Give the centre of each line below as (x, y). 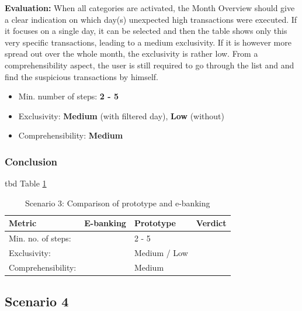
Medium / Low (161, 253)
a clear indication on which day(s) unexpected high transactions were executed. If (151, 19)
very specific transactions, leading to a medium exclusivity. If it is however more (148, 42)
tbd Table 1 (26, 183)
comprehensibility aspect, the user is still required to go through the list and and (150, 65)
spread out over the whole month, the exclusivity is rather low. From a (131, 53)
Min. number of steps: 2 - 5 (69, 96)
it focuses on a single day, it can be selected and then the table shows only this (146, 31)
